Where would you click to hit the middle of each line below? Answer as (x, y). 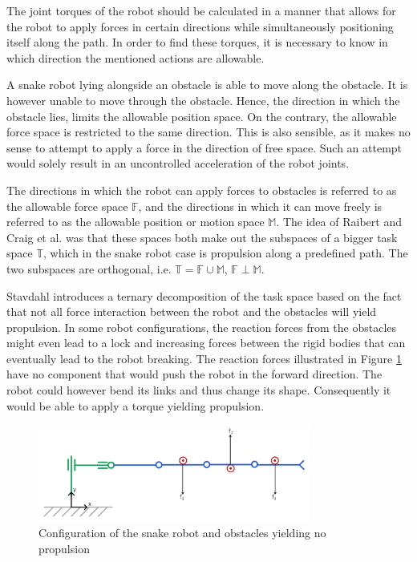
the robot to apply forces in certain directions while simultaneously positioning (200, 26)
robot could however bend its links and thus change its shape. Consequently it (199, 390)
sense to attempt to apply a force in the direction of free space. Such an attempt (204, 147)
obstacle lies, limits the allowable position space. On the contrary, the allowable (202, 116)
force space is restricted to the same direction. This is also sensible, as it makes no (208, 132)
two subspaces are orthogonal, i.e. (89, 268)
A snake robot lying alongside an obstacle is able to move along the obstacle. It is (207, 85)
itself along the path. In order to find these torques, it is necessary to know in (197, 42)
